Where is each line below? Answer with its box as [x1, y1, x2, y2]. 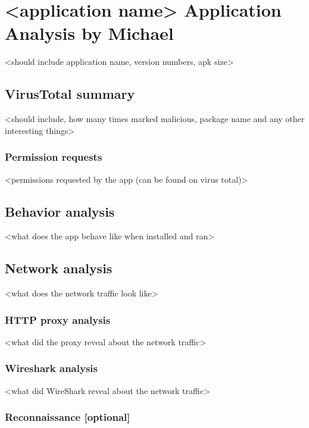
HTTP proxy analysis [5, 312, 111, 327]
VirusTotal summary [5, 85, 135, 103]
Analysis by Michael [5, 21, 174, 45]
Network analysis [5, 259, 113, 277]
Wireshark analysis [5, 361, 98, 376]
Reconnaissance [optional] [5, 410, 130, 424]
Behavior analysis [5, 202, 115, 220]
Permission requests [5, 149, 102, 164]
